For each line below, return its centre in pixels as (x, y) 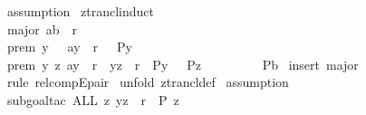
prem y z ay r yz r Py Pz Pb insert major (183, 64)
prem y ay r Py (69, 47)
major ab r (42, 29)
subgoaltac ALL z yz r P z (93, 99)
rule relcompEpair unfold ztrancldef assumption (148, 82)
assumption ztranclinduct (80, 11)
